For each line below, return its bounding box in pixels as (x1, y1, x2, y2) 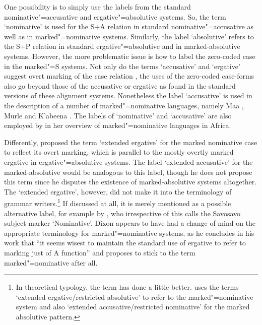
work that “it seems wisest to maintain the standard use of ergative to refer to (4, 237, 246, 248)
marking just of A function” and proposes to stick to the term (4, 247, 195, 257)
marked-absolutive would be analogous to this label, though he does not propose (4, 166, 252, 177)
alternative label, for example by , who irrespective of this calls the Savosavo (4, 208, 241, 218)
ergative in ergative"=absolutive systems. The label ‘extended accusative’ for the (4, 156, 253, 167)
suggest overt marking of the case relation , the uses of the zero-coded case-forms (4, 71, 254, 81)
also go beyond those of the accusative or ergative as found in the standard (4, 80, 236, 91)
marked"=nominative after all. (4, 257, 98, 268)
